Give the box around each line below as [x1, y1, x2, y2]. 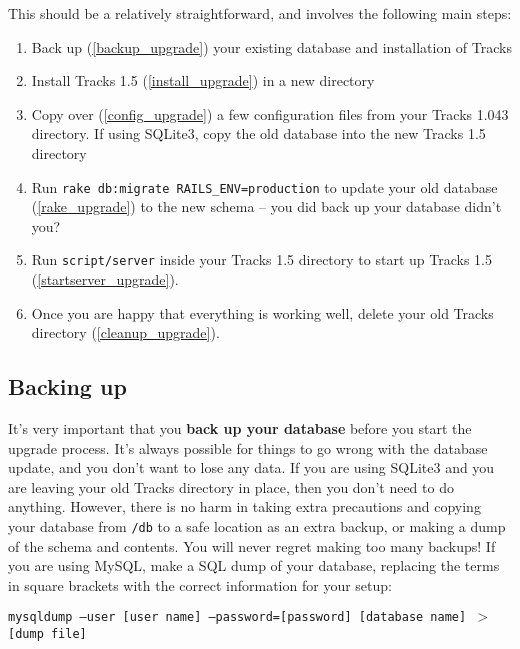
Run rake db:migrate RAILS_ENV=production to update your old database [31, 176, 498, 197]
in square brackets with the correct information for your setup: [8, 574, 392, 595]
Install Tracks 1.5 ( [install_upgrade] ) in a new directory [31, 70, 375, 91]
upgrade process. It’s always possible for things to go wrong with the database [8, 437, 488, 458]
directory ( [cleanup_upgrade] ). [31, 322, 220, 343]
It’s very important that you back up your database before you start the [8, 418, 472, 439]
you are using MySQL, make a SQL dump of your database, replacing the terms [8, 555, 500, 576]
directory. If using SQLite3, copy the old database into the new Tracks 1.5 [31, 123, 486, 144]
